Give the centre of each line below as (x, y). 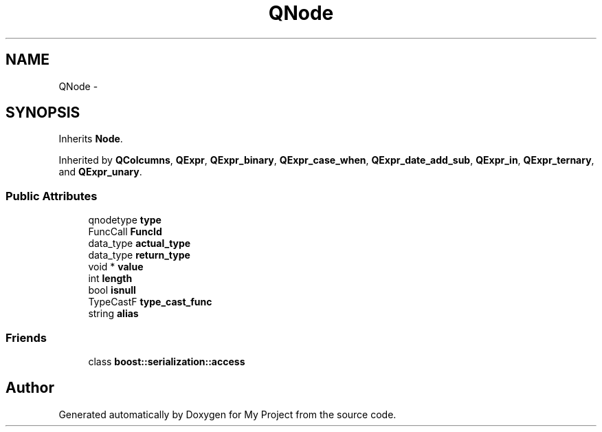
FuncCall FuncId (125, 232)
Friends (26, 337)
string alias (113, 314)
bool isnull (112, 290)
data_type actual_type (140, 244)
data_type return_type (139, 255)
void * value (116, 267)
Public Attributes (52, 196)
